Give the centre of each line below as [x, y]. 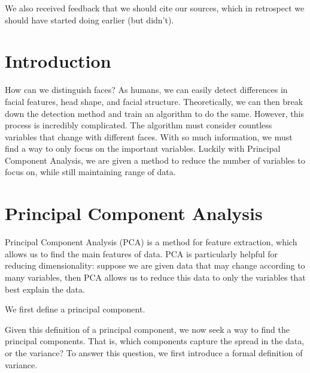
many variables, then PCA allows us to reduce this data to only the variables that [155, 277]
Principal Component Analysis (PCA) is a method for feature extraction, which [151, 242]
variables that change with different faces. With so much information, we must [149, 136]
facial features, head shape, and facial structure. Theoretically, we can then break [154, 101]
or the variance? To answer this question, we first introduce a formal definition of [154, 352]
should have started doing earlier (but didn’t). [89, 19]
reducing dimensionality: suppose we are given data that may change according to [155, 265]
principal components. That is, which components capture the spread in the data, [155, 341]
